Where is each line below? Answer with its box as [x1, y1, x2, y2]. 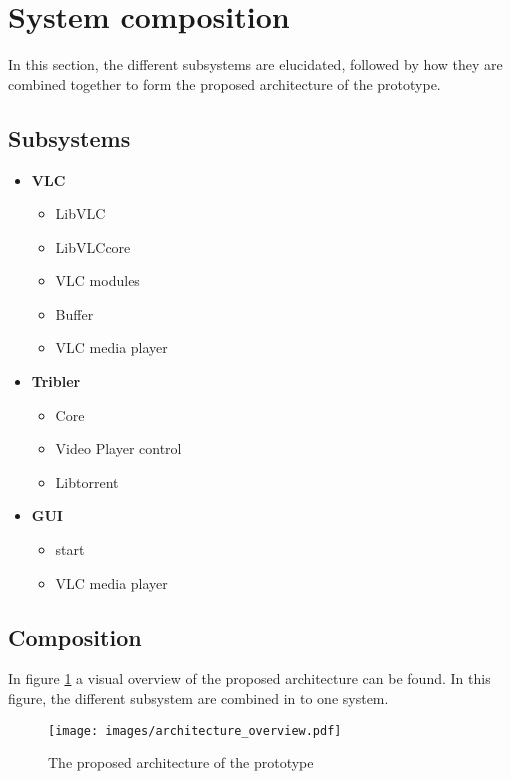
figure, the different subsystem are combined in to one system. [8, 688, 389, 709]
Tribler [31, 371, 81, 392]
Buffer [55, 303, 94, 324]
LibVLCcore [55, 236, 131, 257]
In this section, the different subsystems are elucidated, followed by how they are [8, 54, 503, 75]
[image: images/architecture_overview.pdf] [48, 723, 342, 738]
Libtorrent [55, 471, 119, 492]
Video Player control [55, 438, 182, 459]
